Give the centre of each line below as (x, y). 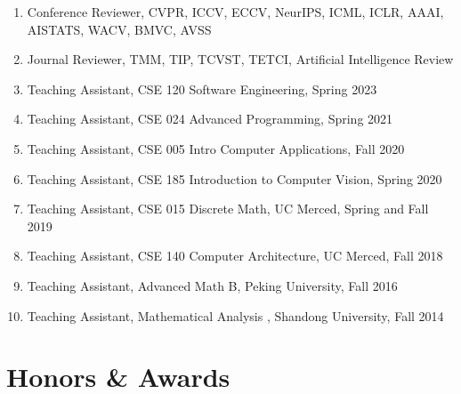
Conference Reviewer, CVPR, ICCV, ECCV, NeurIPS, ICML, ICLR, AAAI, (235, 12)
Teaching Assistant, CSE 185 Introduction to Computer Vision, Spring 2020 (235, 178)
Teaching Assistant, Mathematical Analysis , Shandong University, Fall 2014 (235, 315)
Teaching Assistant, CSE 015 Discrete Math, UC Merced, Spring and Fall (228, 209)
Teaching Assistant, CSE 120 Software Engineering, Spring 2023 (202, 88)
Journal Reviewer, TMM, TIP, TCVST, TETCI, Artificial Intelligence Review (240, 59)
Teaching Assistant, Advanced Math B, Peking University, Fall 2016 (212, 285)
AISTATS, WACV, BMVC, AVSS (119, 29)
